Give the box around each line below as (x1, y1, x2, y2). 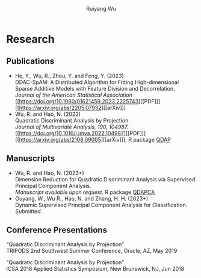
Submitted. (14, 207, 43, 215)
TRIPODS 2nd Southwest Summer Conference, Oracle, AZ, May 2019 (6, 247, 178, 255)
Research (6, 32, 55, 46)
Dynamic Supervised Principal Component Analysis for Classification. (14, 201, 188, 208)
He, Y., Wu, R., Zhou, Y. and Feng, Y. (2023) (14, 72, 125, 79)
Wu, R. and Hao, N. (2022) (14, 110, 81, 118)
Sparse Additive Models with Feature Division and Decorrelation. (14, 85, 176, 92)
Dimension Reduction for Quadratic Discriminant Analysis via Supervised (14, 175, 196, 183)
